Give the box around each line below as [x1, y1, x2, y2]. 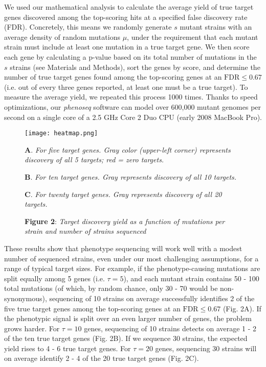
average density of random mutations [4, 31, 120, 42]
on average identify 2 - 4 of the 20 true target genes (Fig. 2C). [4, 353, 199, 363]
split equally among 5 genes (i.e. [4, 273, 105, 283]
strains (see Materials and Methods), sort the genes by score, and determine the [10, 61, 260, 72]
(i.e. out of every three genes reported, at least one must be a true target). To [4, 81, 248, 92]
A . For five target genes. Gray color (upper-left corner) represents [25, 144, 231, 155]
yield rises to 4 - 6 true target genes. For [4, 342, 131, 353]
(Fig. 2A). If [223, 303, 261, 313]
